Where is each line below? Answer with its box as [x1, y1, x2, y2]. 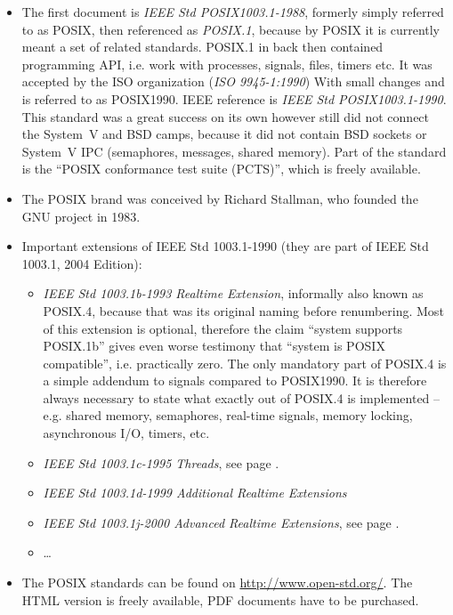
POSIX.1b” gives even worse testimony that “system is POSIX [43, 336, 385, 355]
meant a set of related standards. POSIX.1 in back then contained [21, 37, 384, 56]
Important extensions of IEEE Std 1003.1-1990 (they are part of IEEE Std [21, 237, 429, 255]
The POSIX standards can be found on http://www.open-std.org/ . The [21, 573, 413, 592]
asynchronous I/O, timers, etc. [43, 424, 210, 442]
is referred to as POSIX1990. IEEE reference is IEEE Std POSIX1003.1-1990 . [21, 89, 447, 108]
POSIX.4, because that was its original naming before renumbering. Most [43, 301, 444, 320]
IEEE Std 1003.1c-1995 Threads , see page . [43, 453, 279, 472]
